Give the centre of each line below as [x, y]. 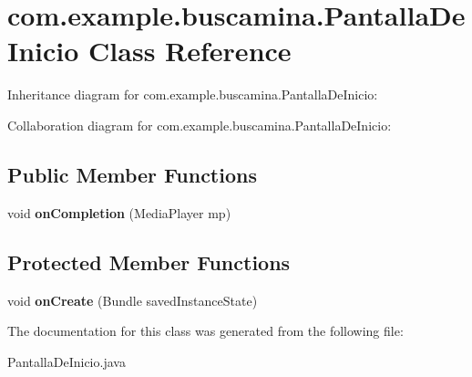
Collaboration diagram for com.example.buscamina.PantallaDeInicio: [200, 125]
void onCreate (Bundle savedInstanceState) [133, 300]
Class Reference [190, 51]
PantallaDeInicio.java [67, 361]
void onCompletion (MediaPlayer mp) [119, 212]
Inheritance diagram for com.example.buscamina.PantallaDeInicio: [193, 94]
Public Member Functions [132, 174]
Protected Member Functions [149, 262]
